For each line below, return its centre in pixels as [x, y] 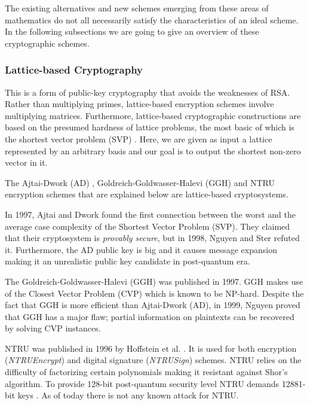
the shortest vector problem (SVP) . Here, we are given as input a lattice [139, 138]
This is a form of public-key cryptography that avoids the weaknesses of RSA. [148, 92]
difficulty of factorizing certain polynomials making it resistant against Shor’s [146, 372]
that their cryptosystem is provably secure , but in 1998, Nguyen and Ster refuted [152, 238]
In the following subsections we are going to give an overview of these [132, 31]
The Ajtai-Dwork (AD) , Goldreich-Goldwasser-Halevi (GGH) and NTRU [140, 182]
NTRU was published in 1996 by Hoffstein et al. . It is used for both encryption [151, 348]
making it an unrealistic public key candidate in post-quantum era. [128, 261]
